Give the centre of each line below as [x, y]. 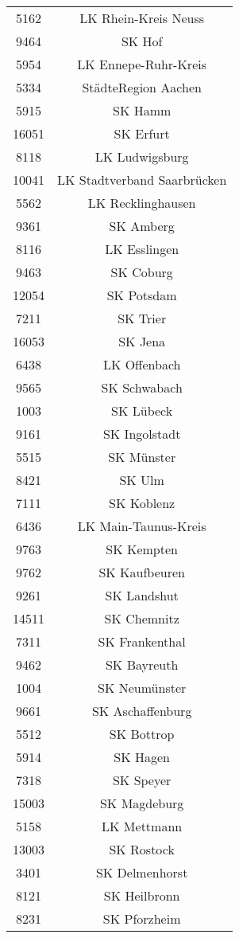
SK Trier [142, 318]
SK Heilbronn [142, 895]
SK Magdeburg [142, 803]
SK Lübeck [142, 410]
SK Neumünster [142, 688]
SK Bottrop [142, 734]
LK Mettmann [142, 826]
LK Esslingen [142, 249]
